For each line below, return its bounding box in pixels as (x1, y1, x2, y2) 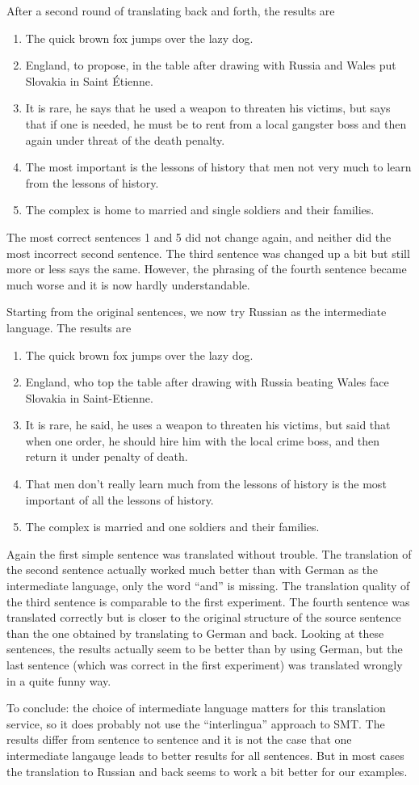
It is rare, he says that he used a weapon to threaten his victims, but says (25, 99, 391, 116)
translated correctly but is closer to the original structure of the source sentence (6, 609, 401, 626)
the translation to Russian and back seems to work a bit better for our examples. (6, 762, 408, 779)
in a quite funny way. (6, 672, 111, 689)
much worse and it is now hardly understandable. (6, 276, 250, 293)
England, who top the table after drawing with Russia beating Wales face (25, 374, 389, 390)
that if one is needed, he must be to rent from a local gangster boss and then (25, 115, 407, 132)
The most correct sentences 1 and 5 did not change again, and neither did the (6, 228, 392, 245)
